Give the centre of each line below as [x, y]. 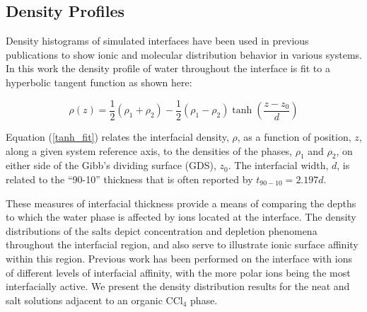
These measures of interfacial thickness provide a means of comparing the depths [181, 203]
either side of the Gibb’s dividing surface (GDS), [111, 165]
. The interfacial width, [278, 165]
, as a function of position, [294, 137]
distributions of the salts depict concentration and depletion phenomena [162, 230]
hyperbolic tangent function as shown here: [99, 82]
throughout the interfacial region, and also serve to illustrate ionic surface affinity [182, 244]
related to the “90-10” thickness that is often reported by [129, 179]
